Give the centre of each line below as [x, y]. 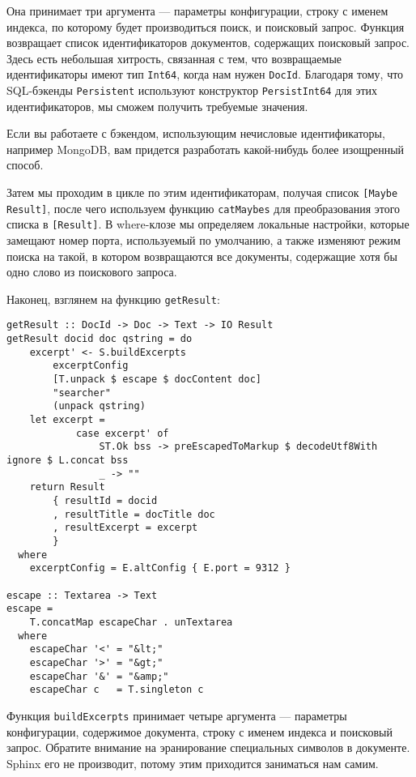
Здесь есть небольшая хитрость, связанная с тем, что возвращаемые [174, 58]
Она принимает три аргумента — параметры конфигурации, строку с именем [197, 11]
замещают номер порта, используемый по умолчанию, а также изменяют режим [204, 240]
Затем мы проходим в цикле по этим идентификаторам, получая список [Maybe [202, 192]
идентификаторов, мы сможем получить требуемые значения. [157, 106]
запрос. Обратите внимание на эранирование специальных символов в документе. [208, 747]
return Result [67, 487]
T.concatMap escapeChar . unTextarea [131, 622]
